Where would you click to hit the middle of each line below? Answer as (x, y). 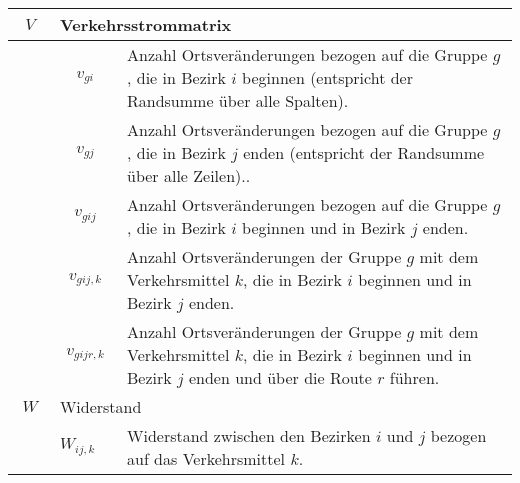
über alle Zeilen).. (189, 175)
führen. (414, 377)
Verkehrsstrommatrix (145, 24)
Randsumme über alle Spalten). (238, 100)
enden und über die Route (280, 377)
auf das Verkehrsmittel (206, 458)
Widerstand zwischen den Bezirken (249, 435)
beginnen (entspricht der (327, 77)
